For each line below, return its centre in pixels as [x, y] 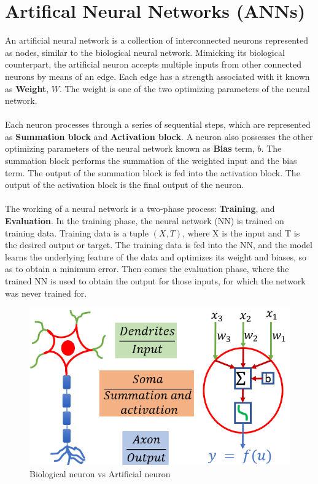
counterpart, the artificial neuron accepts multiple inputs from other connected [153, 64]
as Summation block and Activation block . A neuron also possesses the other [159, 136]
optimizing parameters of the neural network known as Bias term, [130, 148]
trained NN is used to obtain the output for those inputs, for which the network [155, 281]
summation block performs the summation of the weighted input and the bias [151, 161]
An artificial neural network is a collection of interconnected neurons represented [157, 40]
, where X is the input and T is [241, 232]
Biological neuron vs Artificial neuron [100, 473]
